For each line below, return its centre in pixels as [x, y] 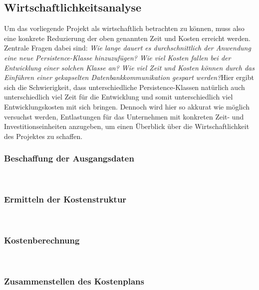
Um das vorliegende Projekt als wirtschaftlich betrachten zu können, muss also [124, 28]
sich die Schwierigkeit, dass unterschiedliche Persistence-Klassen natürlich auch [125, 87]
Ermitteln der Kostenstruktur [65, 199]
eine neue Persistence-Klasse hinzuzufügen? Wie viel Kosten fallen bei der [118, 57]
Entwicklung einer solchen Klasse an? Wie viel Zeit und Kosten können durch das [129, 67]
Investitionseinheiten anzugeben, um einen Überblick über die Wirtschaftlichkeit [127, 126]
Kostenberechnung [42, 240]
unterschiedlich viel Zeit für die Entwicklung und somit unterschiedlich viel [119, 97]
